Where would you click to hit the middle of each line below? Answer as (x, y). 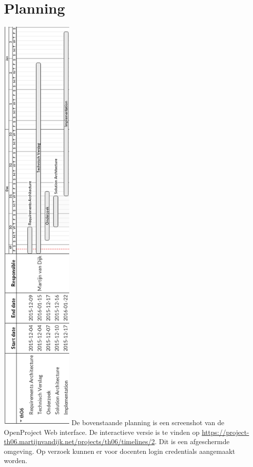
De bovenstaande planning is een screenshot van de (148, 422)
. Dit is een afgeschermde (192, 441)
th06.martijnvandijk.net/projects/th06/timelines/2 (79, 441)
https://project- (225, 432)
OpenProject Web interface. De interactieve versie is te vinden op (102, 432)
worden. (16, 460)
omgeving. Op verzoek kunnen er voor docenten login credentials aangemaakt (120, 451)
